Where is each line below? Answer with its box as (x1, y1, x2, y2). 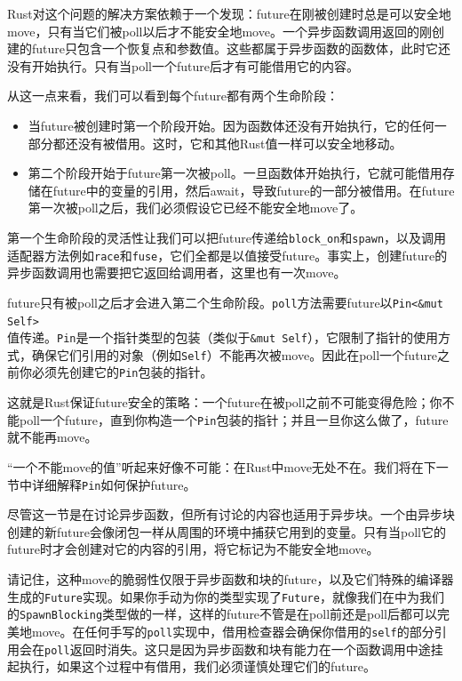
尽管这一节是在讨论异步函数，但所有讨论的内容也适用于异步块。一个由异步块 (7, 505, 455, 524)
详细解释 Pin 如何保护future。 (31, 475, 196, 493)
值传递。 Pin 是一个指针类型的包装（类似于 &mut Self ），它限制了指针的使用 (7, 328, 438, 347)
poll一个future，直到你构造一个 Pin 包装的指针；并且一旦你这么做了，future (19, 410, 449, 429)
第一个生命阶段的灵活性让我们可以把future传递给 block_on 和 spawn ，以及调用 (7, 228, 447, 246)
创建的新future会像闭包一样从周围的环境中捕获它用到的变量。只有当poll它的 (7, 522, 446, 541)
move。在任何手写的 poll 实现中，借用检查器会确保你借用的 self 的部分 (31, 621, 434, 640)
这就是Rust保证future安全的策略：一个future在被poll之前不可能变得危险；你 (7, 393, 442, 412)
